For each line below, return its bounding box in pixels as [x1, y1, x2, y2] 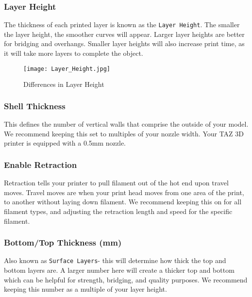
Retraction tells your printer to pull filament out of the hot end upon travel [4, 178, 229, 188]
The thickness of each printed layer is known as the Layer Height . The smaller [4, 19, 240, 30]
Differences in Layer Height [23, 79, 104, 89]
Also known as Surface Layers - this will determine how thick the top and [4, 255, 226, 265]
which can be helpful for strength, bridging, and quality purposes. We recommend [4, 274, 248, 284]
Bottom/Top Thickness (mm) [4, 236, 122, 248]
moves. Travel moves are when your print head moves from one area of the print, [4, 187, 244, 197]
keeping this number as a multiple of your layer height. [4, 284, 167, 294]
